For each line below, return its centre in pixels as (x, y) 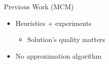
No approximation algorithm (58, 55)
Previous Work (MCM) (39, 6)
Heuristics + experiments (54, 23)
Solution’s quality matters (66, 39)
